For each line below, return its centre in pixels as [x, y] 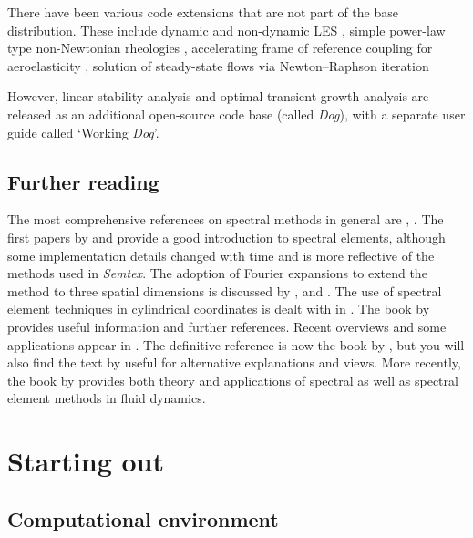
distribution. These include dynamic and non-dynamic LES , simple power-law [226, 30]
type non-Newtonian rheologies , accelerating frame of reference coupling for [220, 48]
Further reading [83, 181]
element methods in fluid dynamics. [107, 398]
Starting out [86, 461]
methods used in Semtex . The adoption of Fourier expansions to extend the [217, 273]
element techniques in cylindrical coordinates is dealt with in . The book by [219, 309]
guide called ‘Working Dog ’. [83, 132]
